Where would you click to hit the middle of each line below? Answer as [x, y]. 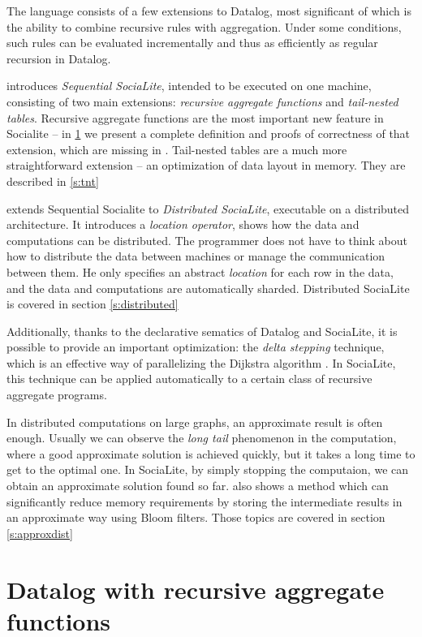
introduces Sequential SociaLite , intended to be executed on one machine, [189, 86]
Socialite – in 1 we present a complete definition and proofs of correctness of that [209, 133]
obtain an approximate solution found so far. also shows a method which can [198, 486]
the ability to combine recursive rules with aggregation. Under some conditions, [204, 26]
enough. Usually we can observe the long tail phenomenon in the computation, [202, 438]
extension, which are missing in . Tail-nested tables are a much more [177, 149]
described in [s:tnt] [53, 181]
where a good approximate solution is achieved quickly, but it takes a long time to [211, 453]
